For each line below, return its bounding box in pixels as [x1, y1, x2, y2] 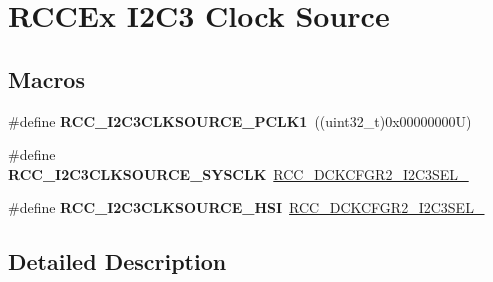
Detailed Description [8, 246, 227, 277]
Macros [8, 63, 85, 94]
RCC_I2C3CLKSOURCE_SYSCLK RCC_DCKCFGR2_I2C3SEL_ [8, 163, 469, 184]
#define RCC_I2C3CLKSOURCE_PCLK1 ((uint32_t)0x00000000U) [8, 110, 472, 131]
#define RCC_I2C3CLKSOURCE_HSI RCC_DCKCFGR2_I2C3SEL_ [8, 197, 485, 218]
